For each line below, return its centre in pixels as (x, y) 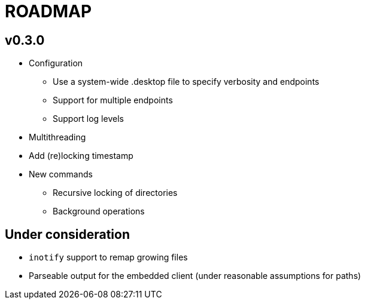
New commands (61, 174)
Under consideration (68, 234)
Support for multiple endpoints (113, 100)
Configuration (56, 63)
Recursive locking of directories (115, 193)
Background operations (99, 211)
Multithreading (57, 137)
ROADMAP (48, 11)
